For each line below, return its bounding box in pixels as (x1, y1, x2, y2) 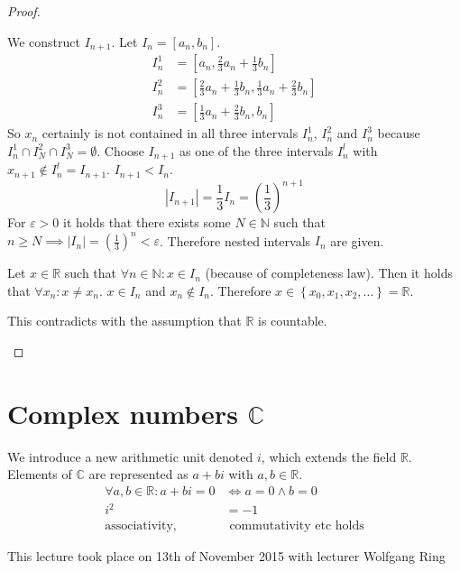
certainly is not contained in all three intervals (41, 124, 299, 143)
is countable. (258, 311, 327, 330)
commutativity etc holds (229, 519, 364, 532)
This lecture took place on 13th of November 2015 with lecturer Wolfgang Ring (7, 546, 446, 565)
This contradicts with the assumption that (7, 311, 242, 330)
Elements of (7, 465, 72, 484)
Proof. (7, 2, 41, 20)
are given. (330, 231, 384, 250)
